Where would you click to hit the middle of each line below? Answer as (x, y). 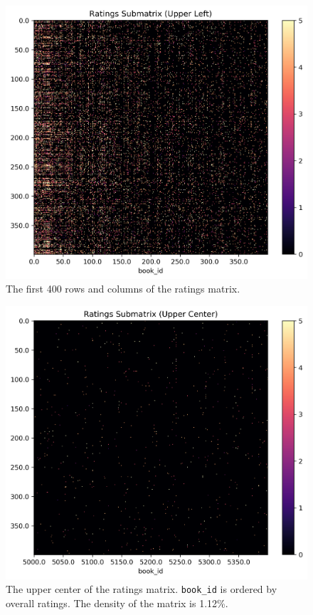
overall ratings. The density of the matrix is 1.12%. (117, 603)
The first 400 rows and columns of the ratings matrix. (123, 289)
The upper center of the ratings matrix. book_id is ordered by (142, 589)
